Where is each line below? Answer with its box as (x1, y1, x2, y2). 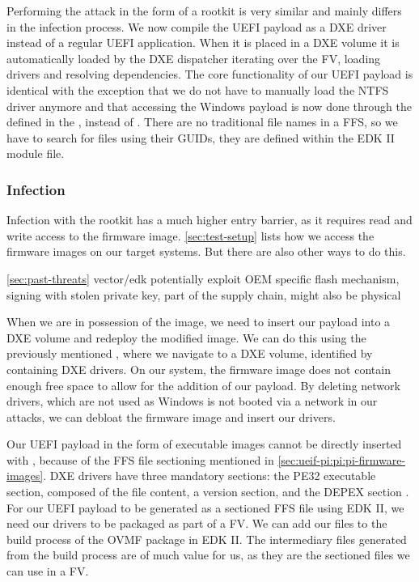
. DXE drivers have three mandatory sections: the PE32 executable (43, 467, 376, 484)
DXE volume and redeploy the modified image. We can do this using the (6, 329, 366, 346)
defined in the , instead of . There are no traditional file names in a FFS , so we (6, 113, 398, 130)
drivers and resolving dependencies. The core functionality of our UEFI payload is (6, 66, 413, 83)
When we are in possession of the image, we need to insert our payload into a (6, 313, 391, 330)
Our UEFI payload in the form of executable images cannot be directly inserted (6, 435, 402, 452)
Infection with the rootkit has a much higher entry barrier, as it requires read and (6, 211, 413, 228)
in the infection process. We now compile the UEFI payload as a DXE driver (6, 18, 387, 35)
